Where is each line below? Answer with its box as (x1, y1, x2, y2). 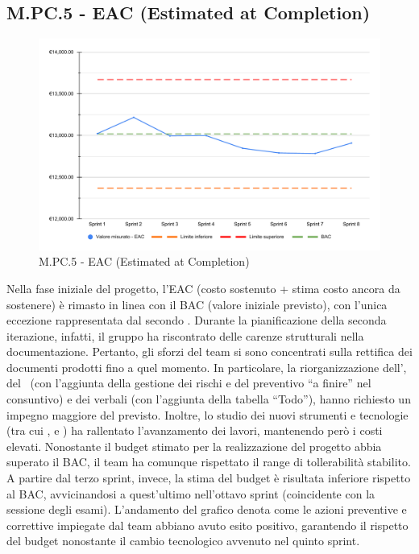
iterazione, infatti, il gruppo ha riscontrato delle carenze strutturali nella (6, 327, 364, 344)
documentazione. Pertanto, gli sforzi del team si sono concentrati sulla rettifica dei (6, 343, 413, 360)
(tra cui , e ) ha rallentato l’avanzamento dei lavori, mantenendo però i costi (6, 422, 383, 439)
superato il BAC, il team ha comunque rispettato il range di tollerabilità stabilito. (6, 453, 411, 470)
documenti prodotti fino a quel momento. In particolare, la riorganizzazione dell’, (6, 358, 407, 375)
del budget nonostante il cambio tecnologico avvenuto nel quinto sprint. (6, 532, 360, 549)
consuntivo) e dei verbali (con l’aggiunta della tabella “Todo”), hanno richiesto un (6, 391, 411, 407)
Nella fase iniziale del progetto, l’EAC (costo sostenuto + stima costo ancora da (6, 279, 400, 296)
